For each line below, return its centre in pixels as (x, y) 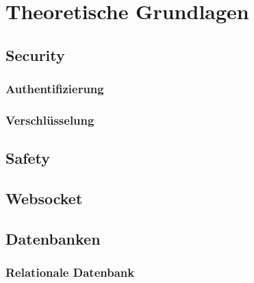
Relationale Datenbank (70, 272)
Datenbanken (53, 238)
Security (35, 54)
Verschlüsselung (50, 120)
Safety (28, 158)
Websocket (44, 198)
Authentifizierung (55, 89)
